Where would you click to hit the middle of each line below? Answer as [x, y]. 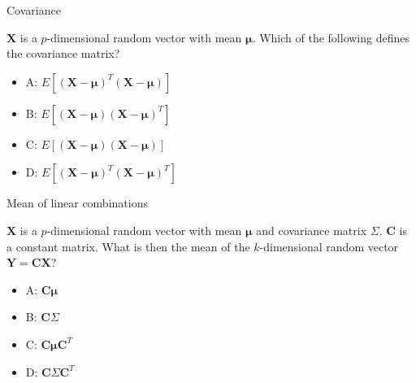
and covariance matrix [312, 230]
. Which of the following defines [331, 37]
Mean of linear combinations [77, 203]
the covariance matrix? [63, 53]
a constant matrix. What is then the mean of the [128, 246]
